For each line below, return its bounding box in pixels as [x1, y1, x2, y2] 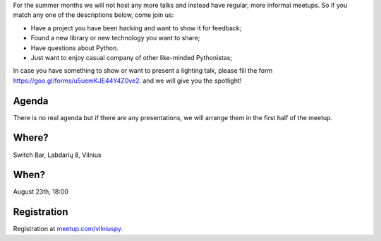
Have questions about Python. [30, 43, 119, 52]
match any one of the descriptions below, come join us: [13, 11, 174, 19]
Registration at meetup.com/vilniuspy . [13, 225, 123, 233]
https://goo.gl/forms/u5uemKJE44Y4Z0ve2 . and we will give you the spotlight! [13, 76, 242, 85]
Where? [13, 131, 49, 144]
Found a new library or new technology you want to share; [30, 34, 200, 42]
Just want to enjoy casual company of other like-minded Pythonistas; [30, 53, 233, 61]
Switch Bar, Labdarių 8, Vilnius [13, 151, 102, 159]
